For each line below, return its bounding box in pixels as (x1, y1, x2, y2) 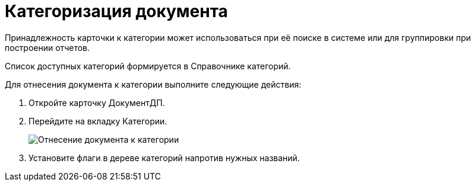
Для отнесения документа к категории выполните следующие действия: (5, 79, 302, 89)
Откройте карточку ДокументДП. (28, 97, 165, 108)
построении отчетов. (5, 42, 90, 53)
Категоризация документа (5, 1, 228, 21)
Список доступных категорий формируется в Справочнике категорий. (5, 60, 291, 71)
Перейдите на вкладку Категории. (28, 116, 167, 126)
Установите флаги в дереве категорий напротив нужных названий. (28, 152, 300, 163)
